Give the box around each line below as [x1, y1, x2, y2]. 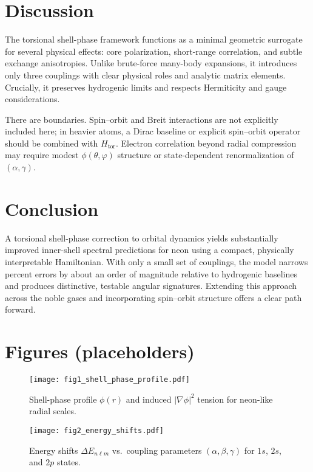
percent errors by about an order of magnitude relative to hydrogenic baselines [5, 267, 298, 280]
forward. [5, 303, 36, 316]
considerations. [5, 92, 60, 105]
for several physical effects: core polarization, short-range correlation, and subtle [5, 44, 303, 57]
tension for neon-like [197, 392, 273, 405]
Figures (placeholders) [5, 339, 195, 364]
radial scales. [29, 404, 76, 417]
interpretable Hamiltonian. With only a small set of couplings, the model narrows [5, 255, 308, 268]
